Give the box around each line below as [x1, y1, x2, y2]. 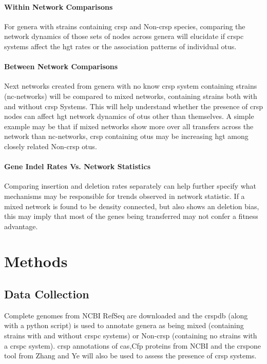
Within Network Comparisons [4, 1, 113, 12]
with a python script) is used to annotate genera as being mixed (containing [4, 320, 244, 331]
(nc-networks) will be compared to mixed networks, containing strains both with [4, 90, 257, 101]
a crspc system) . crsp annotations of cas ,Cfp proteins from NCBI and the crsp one [4, 340, 261, 351]
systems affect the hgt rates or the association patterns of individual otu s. [4, 41, 237, 51]
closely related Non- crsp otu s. [4, 140, 97, 151]
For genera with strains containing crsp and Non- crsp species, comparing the [4, 21, 245, 31]
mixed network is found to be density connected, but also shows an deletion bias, [4, 200, 259, 211]
